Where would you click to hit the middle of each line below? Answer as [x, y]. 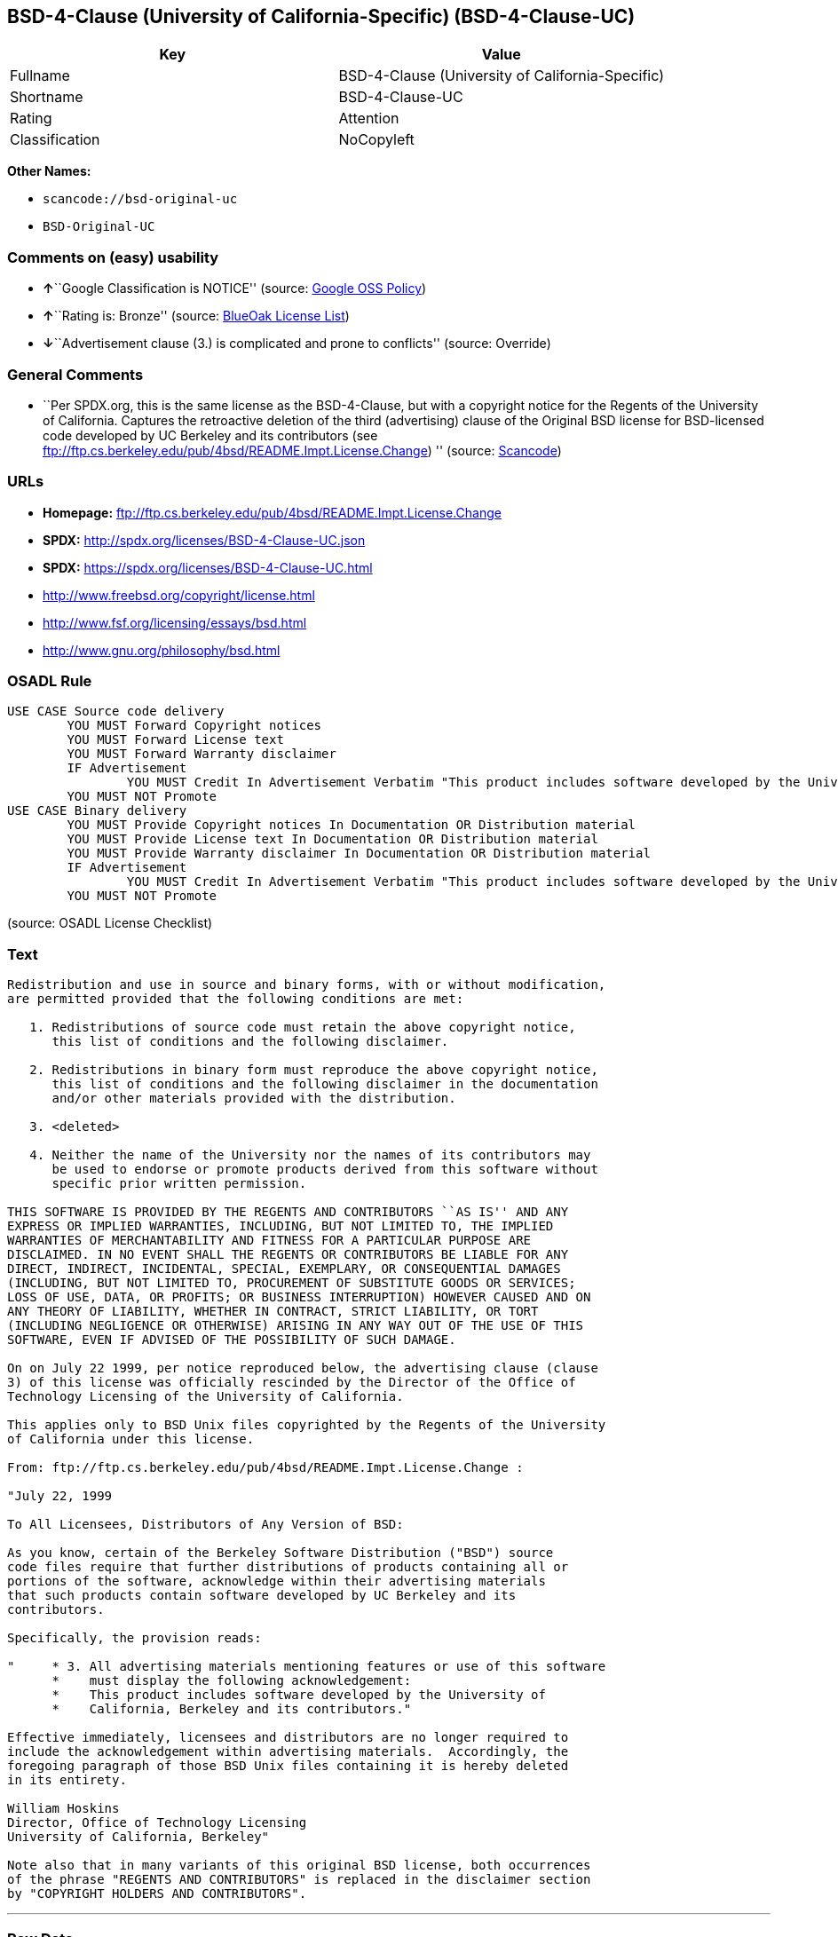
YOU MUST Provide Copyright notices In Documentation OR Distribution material [352, 825]
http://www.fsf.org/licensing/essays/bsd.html [175, 622]
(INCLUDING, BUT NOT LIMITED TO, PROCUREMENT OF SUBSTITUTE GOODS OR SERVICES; [292, 1283]
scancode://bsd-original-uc [140, 199]
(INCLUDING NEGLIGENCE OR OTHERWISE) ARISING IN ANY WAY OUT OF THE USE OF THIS [296, 1326]
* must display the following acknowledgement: [232, 1681]
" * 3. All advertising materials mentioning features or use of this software [307, 1667]
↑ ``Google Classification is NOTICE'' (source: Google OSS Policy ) [235, 289]
